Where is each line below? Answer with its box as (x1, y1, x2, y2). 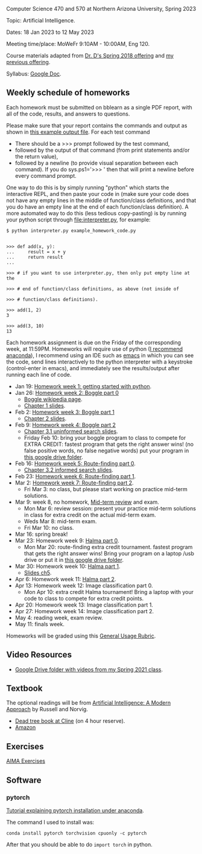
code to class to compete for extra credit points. (24, 595, 144, 602)
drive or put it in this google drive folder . (24, 556, 124, 563)
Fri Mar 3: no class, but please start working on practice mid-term (24, 485, 188, 492)
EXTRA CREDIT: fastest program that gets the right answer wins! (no (24, 440, 194, 448)
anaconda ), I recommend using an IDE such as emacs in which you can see (6, 351, 194, 359)
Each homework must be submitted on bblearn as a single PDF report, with (6, 103, 193, 111)
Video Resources (6, 650, 72, 660)
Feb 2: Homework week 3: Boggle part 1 (14, 408, 115, 416)
